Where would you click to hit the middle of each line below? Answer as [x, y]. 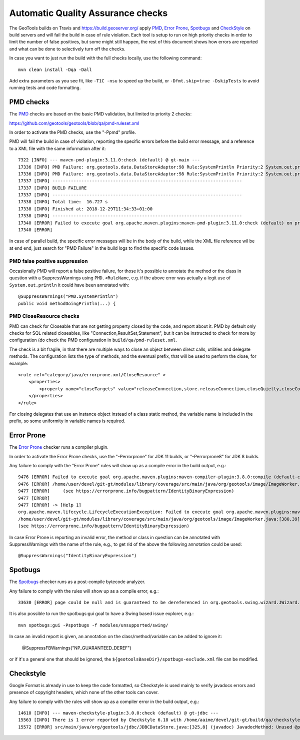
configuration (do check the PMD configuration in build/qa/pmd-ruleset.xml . [93, 340]
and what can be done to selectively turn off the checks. [67, 49]
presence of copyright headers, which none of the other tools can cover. [84, 693]
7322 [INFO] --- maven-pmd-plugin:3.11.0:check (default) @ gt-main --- [109, 160]
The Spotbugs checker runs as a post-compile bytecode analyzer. [77, 582]
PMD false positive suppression [48, 261]
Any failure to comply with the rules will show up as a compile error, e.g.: [84, 591]
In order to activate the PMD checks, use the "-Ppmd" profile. [72, 132]
